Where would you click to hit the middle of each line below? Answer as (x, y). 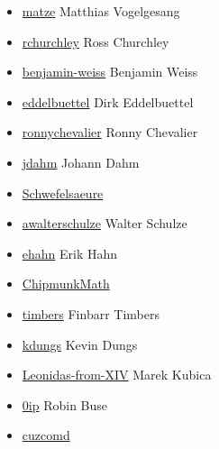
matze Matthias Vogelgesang (101, 11)
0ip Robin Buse (65, 404)
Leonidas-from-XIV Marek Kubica (117, 375)
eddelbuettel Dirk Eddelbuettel (108, 101)
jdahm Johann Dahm (81, 162)
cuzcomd (46, 435)
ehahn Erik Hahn (70, 253)
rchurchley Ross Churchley (96, 41)
